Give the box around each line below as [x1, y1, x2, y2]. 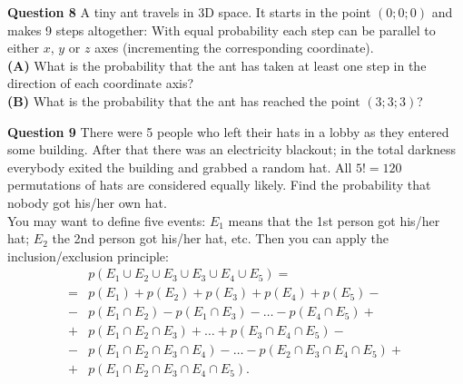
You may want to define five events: [7, 211, 206, 230]
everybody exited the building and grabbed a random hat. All [7, 157, 352, 176]
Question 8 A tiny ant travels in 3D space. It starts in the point [7, 3, 371, 21]
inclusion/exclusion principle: [7, 246, 169, 265]
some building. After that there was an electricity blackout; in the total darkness [7, 140, 456, 159]
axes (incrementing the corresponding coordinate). [94, 38, 374, 57]
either [7, 38, 40, 57]
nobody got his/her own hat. [7, 192, 167, 212]
